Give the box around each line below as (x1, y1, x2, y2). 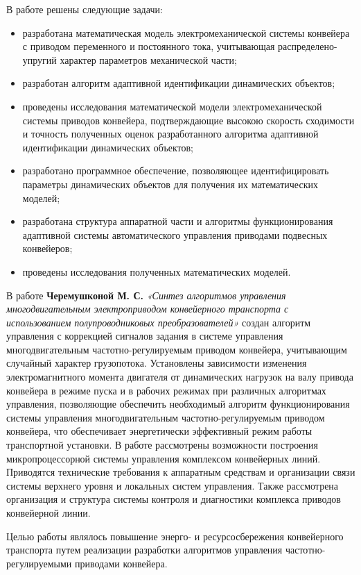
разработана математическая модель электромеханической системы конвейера (22, 25, 350, 40)
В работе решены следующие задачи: (6, 2, 163, 16)
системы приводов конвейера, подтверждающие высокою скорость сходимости (22, 112, 355, 127)
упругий (22, 52, 57, 67)
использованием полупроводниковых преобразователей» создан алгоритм (6, 315, 311, 329)
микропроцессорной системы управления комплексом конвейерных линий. (6, 451, 321, 465)
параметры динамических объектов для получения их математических (22, 176, 318, 191)
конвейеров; (22, 241, 73, 256)
